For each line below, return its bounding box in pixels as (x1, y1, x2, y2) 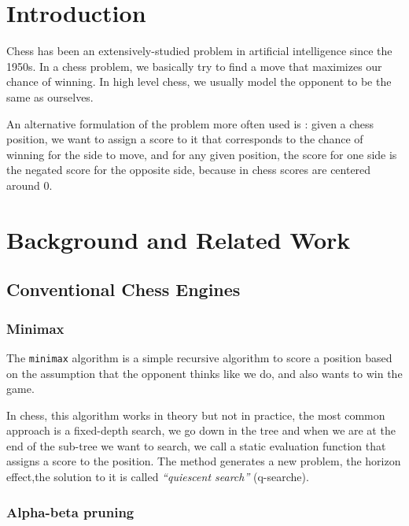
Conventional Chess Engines (6, 277, 241, 302)
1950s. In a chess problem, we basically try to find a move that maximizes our (6, 57, 382, 74)
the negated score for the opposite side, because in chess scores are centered (6, 161, 371, 178)
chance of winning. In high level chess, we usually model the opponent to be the (6, 73, 392, 90)
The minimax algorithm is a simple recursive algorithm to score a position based (6, 349, 392, 365)
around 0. (6, 176, 53, 193)
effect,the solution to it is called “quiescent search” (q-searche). (6, 469, 309, 485)
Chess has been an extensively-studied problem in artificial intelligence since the (6, 43, 392, 59)
